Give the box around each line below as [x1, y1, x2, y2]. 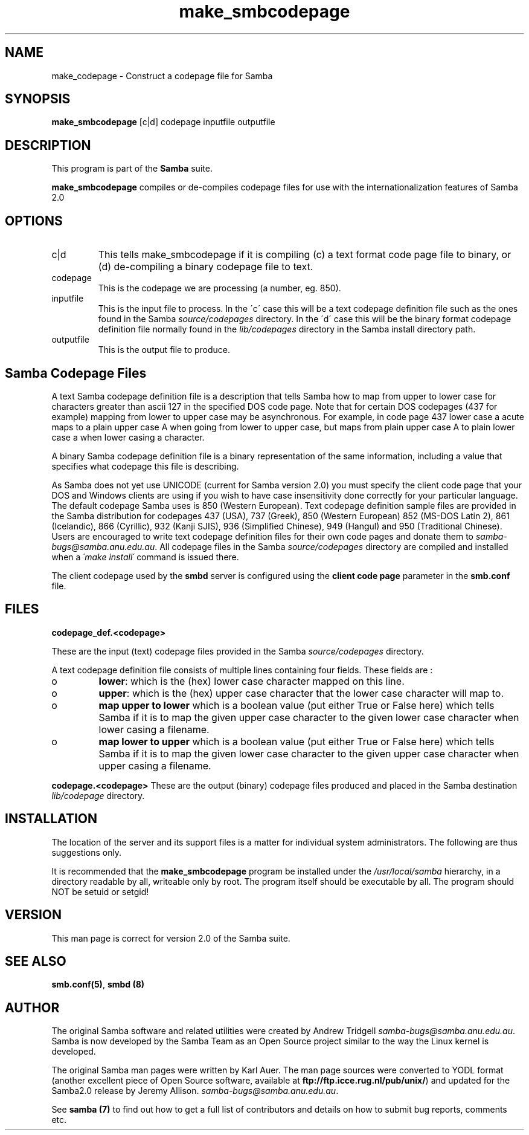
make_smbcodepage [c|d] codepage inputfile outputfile [51, 117, 275, 128]
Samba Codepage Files [5, 365, 147, 381]
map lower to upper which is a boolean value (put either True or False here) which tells [98, 735, 495, 748]
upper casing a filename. [98, 759, 211, 772]
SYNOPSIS [5, 91, 71, 107]
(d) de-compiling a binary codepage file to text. [98, 260, 313, 273]
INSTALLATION [5, 811, 97, 827]
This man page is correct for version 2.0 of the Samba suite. [51, 933, 290, 943]
